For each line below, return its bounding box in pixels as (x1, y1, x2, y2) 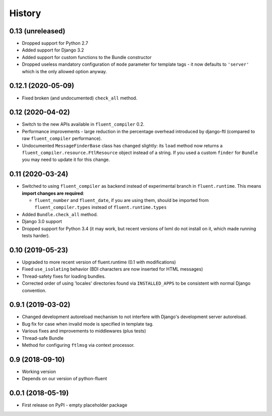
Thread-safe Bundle (22, 335, 64, 341)
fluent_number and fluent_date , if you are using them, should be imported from (34, 197, 209, 203)
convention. (22, 287, 47, 293)
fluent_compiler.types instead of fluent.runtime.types (34, 204, 167, 211)
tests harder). (22, 233, 50, 239)
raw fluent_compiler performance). (22, 135, 102, 141)
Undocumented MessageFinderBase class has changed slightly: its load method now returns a (22, 142, 223, 148)
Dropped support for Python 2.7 (22, 40, 88, 46)
